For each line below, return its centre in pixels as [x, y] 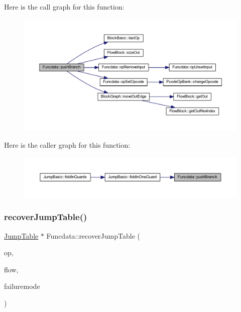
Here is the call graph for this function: [64, 7]
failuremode [22, 286]
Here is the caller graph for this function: [67, 144]
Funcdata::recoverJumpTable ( [93, 235]
